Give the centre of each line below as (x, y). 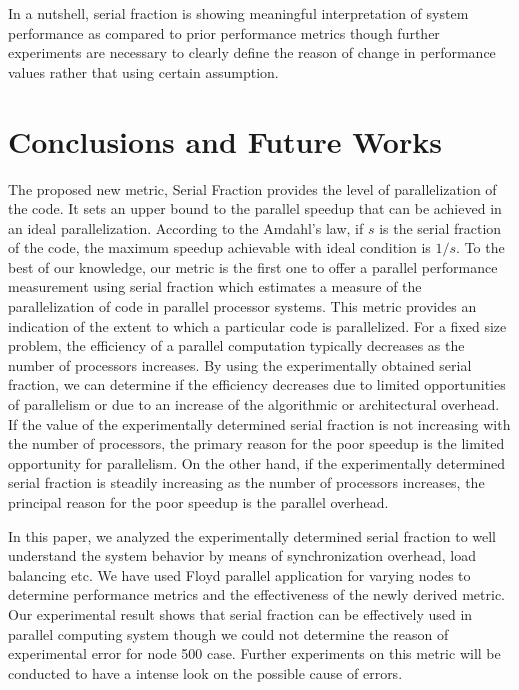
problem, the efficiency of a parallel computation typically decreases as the (236, 345)
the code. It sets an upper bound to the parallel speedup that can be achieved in (255, 208)
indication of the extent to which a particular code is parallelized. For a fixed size (257, 325)
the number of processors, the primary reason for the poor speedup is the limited (256, 443)
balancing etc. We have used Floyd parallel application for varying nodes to (239, 574)
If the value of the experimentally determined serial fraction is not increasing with (259, 423)
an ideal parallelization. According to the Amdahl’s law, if (186, 227)
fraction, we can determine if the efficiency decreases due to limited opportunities (257, 384)
